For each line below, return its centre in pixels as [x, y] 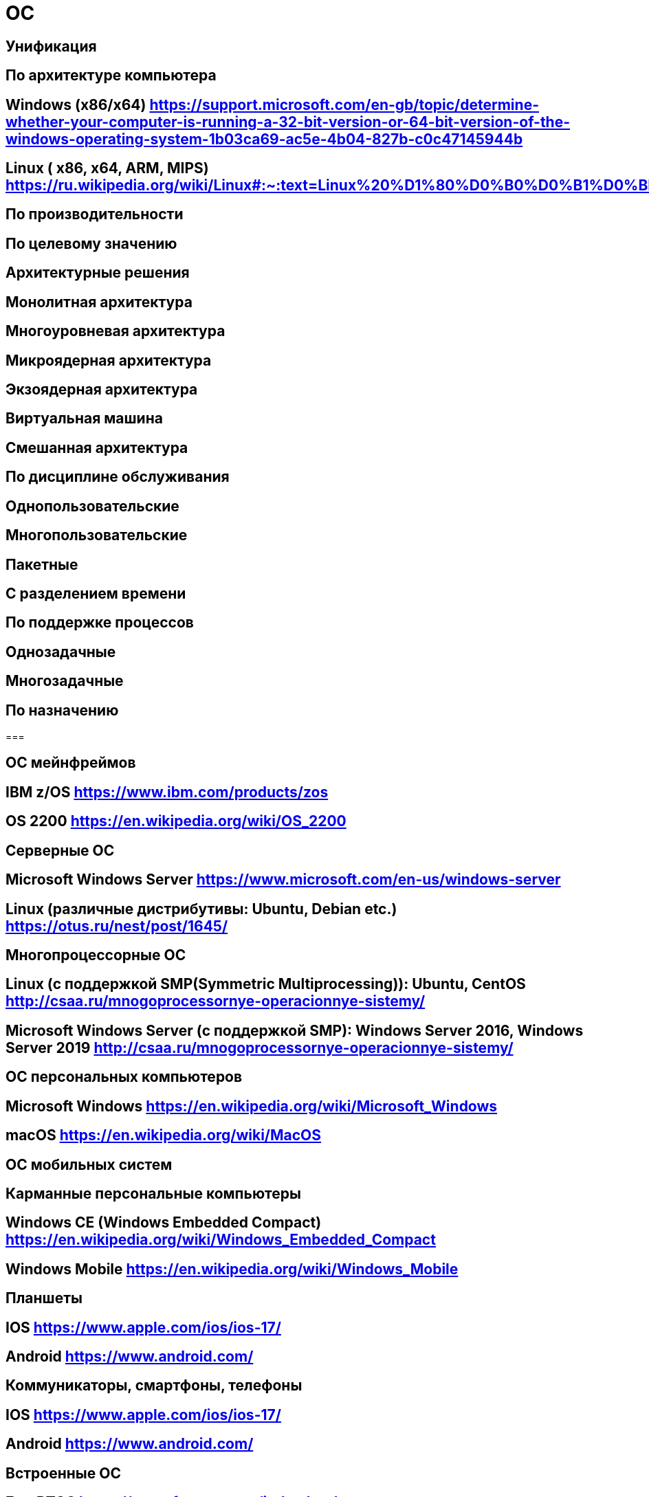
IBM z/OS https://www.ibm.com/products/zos [167, 792]
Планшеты [44, 1298]
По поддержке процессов [100, 623]
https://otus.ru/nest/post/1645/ [117, 926]
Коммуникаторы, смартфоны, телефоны [154, 1386]
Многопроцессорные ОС [96, 955]
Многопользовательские [97, 535]
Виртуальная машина [84, 419]
